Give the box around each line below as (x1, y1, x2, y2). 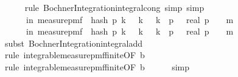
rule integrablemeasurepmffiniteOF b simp (4, 60, 190, 73)
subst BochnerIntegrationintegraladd (4, 36, 143, 49)
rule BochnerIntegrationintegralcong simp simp (24, 1, 205, 13)
